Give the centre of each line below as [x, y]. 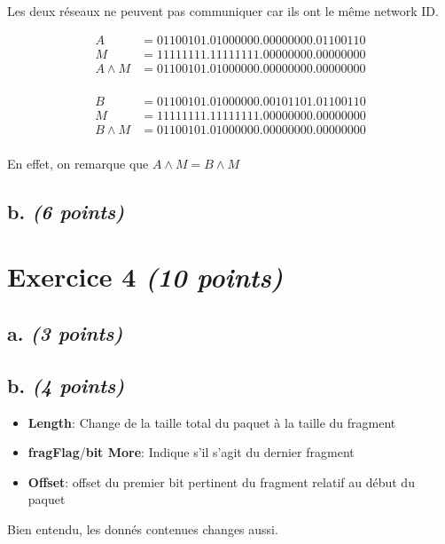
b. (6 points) [66, 211]
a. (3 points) [65, 332]
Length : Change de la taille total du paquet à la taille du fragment [212, 422]
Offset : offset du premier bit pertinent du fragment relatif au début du [221, 481]
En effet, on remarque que [78, 163]
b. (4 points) [66, 385]
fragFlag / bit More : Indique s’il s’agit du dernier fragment [191, 452]
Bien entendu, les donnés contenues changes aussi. [143, 528]
